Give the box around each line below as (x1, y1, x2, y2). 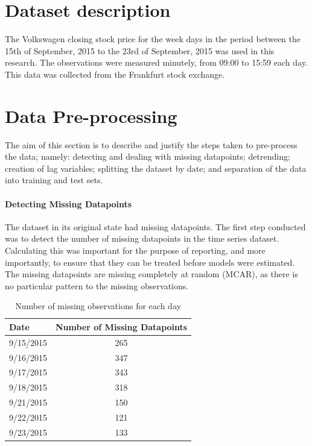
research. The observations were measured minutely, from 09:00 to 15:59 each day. (5, 56, 308, 69)
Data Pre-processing (5, 103, 177, 128)
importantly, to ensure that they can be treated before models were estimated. (5, 256, 295, 268)
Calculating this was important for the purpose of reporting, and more (5, 243, 266, 256)
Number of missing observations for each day (15, 300, 181, 312)
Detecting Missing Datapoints (5, 197, 132, 210)
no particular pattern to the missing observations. (5, 279, 189, 292)
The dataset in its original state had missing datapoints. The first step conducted (5, 220, 306, 233)
